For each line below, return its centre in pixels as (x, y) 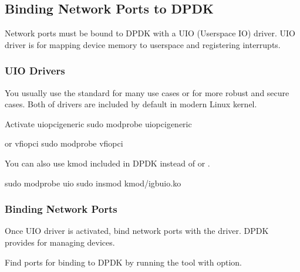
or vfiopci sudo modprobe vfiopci (64, 143)
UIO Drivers (35, 71)
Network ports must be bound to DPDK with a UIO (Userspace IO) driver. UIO (150, 33)
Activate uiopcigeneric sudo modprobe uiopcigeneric (98, 123)
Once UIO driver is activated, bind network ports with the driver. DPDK (137, 231)
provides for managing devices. (60, 242)
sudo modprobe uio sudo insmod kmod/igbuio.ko (93, 183)
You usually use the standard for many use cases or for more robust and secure (147, 92)
